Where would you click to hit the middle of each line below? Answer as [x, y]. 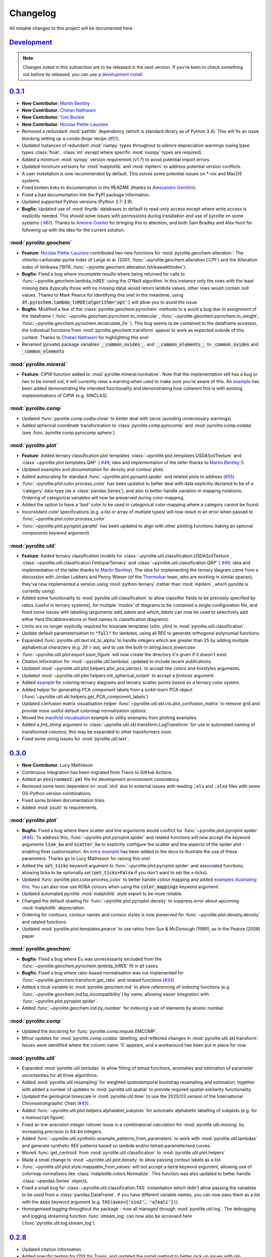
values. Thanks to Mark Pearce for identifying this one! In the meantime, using [103, 295]
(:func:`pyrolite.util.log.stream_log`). [59, 1223]
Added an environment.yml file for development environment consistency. [101, 779]
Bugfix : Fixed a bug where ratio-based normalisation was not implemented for [103, 973]
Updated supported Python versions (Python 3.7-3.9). [78, 202]
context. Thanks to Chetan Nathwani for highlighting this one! [85, 337]
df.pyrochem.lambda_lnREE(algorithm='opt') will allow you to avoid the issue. [110, 302]
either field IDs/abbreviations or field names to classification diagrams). [96, 619]
